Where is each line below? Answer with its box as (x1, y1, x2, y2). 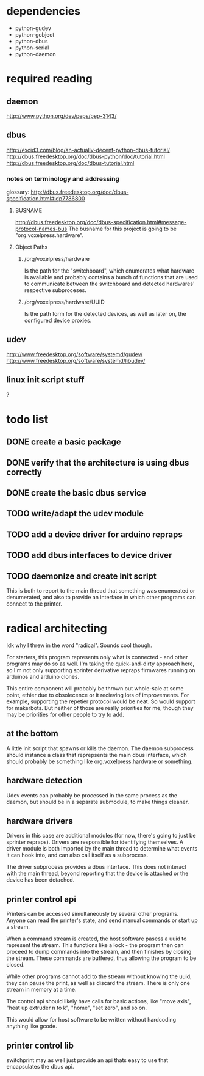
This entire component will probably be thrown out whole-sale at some (6, 684, 184, 692)
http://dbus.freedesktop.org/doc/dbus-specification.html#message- (15, 219, 187, 226)
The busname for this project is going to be (68, 225, 177, 233)
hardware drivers (6, 816, 73, 826)
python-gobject (15, 31, 55, 38)
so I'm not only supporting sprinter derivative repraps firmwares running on (6, 666, 196, 673)
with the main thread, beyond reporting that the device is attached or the (6, 869, 189, 877)
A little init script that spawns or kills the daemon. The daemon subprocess (6, 744, 194, 752)
